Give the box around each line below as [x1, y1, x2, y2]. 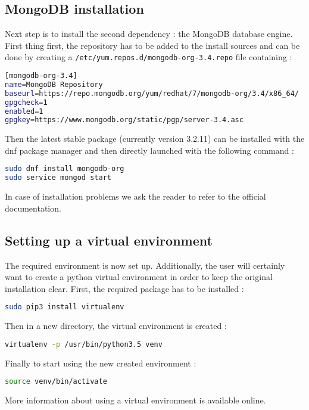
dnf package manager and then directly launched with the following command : [5, 144, 294, 156]
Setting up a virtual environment [5, 231, 213, 249]
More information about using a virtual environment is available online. [5, 394, 266, 406]
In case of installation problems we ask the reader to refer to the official [5, 190, 266, 203]
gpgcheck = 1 [5, 98, 48, 107]
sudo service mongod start [5, 173, 111, 182]
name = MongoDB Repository [5, 80, 103, 89]
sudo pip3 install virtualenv [5, 303, 124, 312]
